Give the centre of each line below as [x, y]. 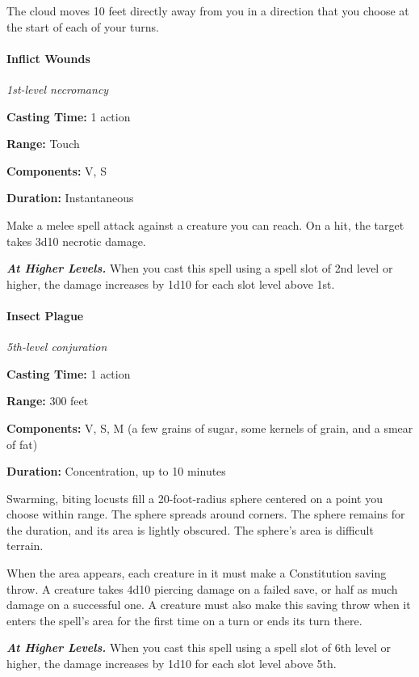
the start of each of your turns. [83, 26]
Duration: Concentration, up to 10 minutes [116, 471]
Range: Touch [43, 144]
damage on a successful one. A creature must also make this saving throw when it [209, 605]
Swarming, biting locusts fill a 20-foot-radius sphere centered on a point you [195, 498]
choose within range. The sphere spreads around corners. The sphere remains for [206, 514]
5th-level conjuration [57, 347]
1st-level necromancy [58, 89]
